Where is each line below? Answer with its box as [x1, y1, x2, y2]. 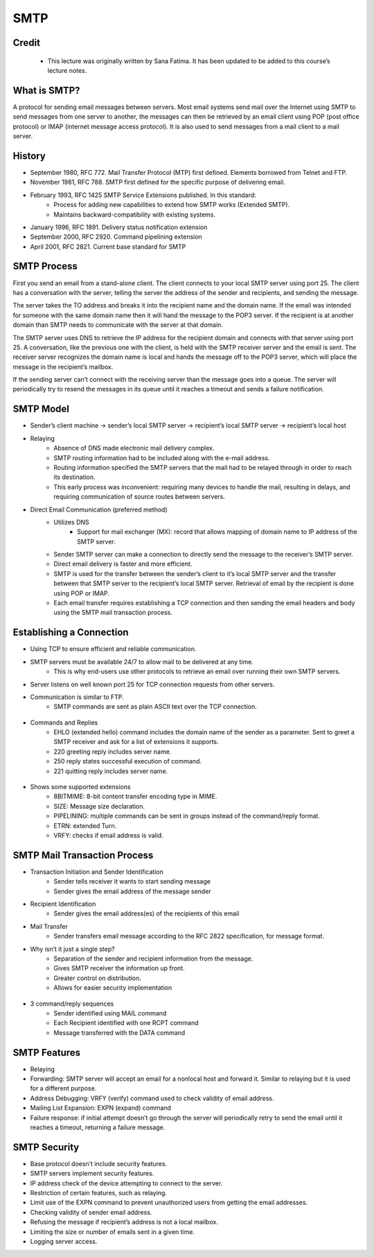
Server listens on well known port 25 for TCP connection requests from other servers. [30, 680, 275, 689]
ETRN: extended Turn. [53, 821, 117, 829]
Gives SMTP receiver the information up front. [53, 964, 185, 972]
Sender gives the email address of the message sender [53, 887, 211, 895]
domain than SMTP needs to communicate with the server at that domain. [12, 321, 223, 329]
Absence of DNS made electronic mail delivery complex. [53, 444, 215, 453]
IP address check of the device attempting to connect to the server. [30, 1179, 223, 1187]
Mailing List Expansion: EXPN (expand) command [30, 1104, 171, 1112]
